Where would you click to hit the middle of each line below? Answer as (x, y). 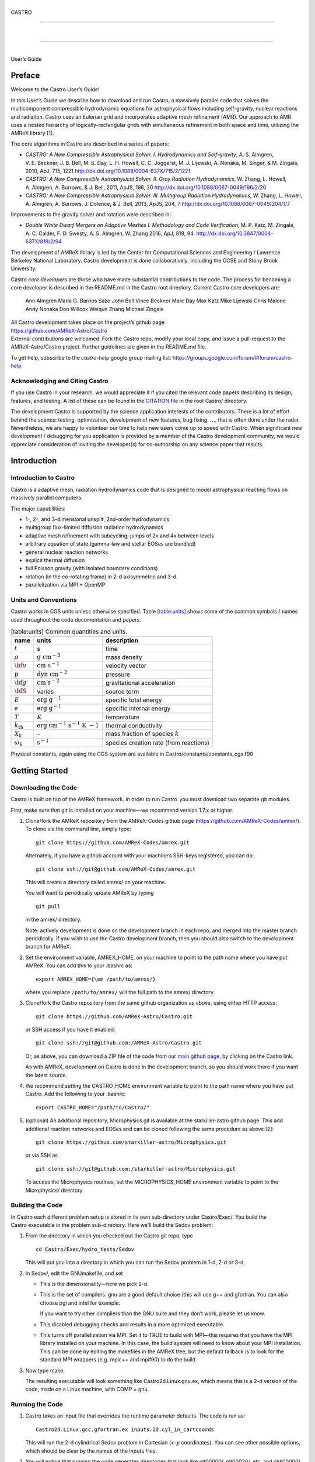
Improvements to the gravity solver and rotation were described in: (91, 214)
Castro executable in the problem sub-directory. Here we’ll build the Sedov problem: (112, 1225)
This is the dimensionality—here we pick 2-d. (94, 1284)
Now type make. (45, 1370)
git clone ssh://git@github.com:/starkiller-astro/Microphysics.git (136, 1169)
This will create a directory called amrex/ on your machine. (96, 882)
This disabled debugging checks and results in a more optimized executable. (132, 1324)
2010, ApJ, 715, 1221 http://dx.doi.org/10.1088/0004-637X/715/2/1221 (108, 171)
